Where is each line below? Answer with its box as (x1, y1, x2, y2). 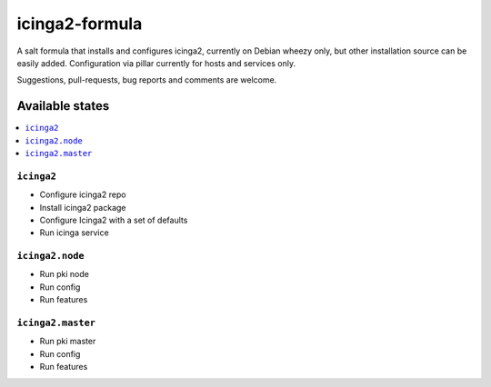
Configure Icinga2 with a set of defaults (39, 214, 188, 225)
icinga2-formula (16, 14, 143, 34)
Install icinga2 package (39, 202, 126, 213)
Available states (16, 98, 110, 114)
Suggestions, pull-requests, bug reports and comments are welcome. (16, 74, 277, 85)
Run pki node (39, 269, 90, 280)
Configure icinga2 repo (39, 189, 126, 200)
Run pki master (39, 336, 96, 347)
